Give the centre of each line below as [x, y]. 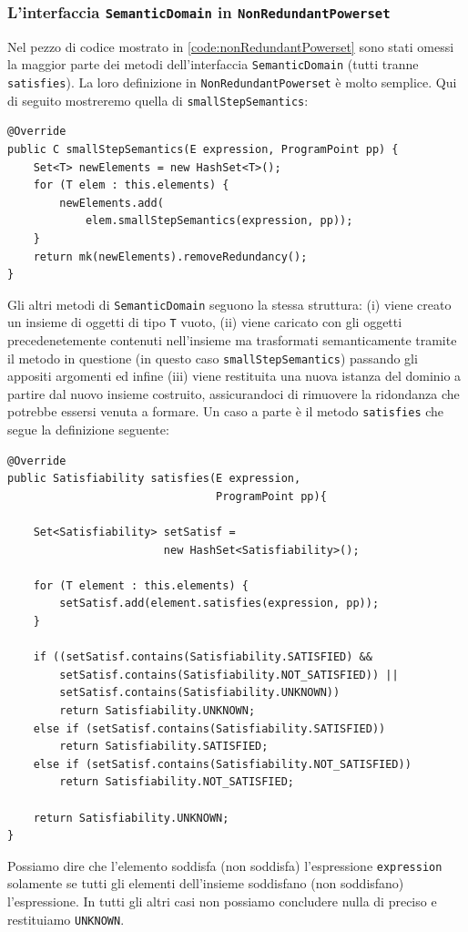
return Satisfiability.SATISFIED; [164, 747]
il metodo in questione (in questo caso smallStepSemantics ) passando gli [213, 358]
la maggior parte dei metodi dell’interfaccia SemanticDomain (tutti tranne [213, 64]
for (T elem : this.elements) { [131, 185]
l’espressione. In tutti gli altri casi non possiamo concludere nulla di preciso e [222, 901]
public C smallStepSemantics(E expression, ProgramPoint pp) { [203, 149]
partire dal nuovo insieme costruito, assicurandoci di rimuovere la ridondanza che [234, 393]
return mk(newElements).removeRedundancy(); [170, 256]
